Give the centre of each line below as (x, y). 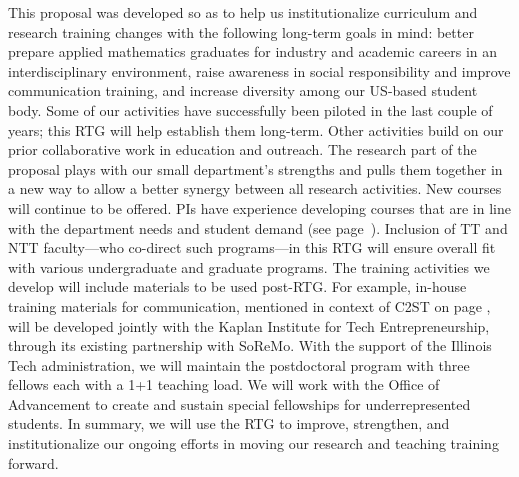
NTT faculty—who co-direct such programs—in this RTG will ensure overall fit (252, 247)
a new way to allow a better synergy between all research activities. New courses (255, 188)
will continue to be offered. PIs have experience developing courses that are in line (259, 207)
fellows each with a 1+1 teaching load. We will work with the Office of (224, 384)
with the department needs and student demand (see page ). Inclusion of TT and (258, 227)
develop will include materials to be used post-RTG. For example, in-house (237, 286)
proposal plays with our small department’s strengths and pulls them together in (255, 168)
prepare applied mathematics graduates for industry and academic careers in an (253, 51)
